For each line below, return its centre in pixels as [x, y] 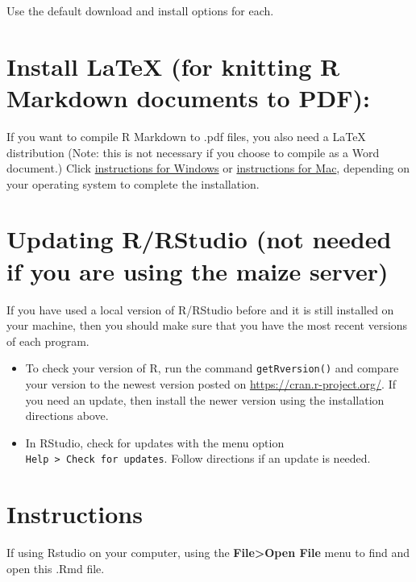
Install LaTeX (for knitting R [173, 66]
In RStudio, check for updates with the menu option [155, 442]
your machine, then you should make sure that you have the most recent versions [207, 325]
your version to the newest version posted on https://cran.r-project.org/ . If [210, 384]
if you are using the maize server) [198, 270]
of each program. [48, 341]
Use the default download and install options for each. [140, 10]
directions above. [67, 416]
